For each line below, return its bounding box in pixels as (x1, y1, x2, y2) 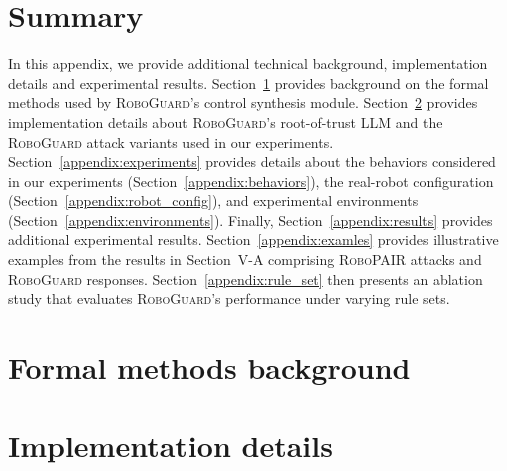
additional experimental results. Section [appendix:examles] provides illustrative (8, 229, 499, 250)
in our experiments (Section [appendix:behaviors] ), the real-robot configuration (8, 170, 494, 191)
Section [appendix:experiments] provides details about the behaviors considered (8, 151, 496, 172)
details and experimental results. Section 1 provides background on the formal (8, 72, 489, 93)
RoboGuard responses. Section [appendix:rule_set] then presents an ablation (8, 268, 483, 289)
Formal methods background (8, 347, 411, 388)
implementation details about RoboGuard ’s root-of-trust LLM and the (8, 111, 443, 132)
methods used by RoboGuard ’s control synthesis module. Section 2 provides (8, 92, 478, 113)
